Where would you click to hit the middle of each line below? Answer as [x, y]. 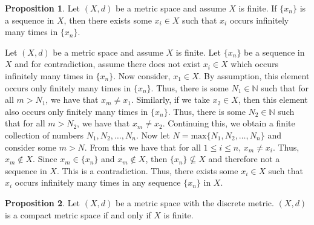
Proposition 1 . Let [43, 8]
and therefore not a [244, 159]
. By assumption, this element [254, 75]
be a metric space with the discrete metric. [195, 202]
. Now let [153, 135]
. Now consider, [142, 75]
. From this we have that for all [142, 147]
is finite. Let [198, 52]
